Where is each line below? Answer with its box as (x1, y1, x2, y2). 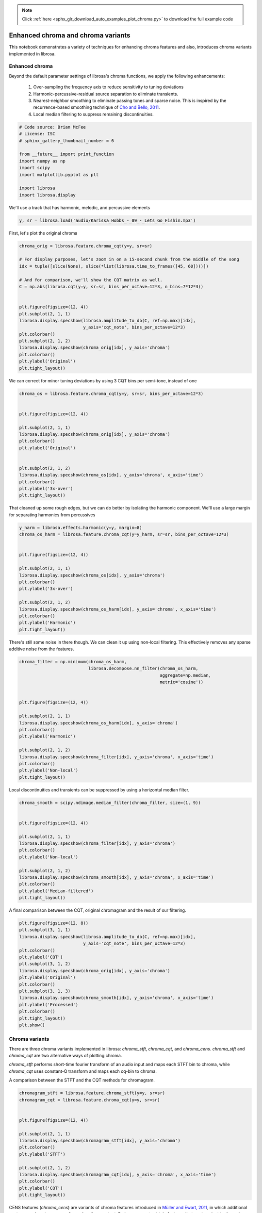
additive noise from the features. (9, 646, 74, 652)
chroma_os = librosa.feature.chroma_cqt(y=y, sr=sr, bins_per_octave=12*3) (19, 391, 204, 396)
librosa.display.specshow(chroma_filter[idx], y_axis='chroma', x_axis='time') (19, 754, 214, 759)
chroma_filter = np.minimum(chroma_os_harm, (19, 659, 127, 665)
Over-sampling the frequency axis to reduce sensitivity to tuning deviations (33, 84, 184, 90)
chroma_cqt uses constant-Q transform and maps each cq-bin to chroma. (9, 1068, 157, 1074)
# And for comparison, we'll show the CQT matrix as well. (19, 277, 163, 282)
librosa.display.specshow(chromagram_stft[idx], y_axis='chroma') (19, 1138, 180, 1143)
